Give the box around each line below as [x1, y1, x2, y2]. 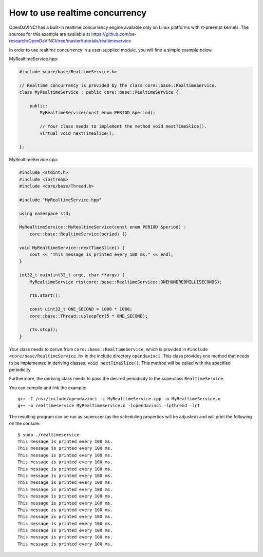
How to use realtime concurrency [9, 7, 147, 18]
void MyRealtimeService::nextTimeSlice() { [19, 245, 125, 250]
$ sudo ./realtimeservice [18, 432, 80, 437]
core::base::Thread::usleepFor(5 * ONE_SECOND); [29, 313, 148, 319]
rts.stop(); [29, 327, 58, 332]
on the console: [9, 420, 40, 427]
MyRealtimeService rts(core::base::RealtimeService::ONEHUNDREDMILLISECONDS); [29, 279, 223, 285]
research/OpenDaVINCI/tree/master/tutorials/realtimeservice [9, 38, 131, 44]
